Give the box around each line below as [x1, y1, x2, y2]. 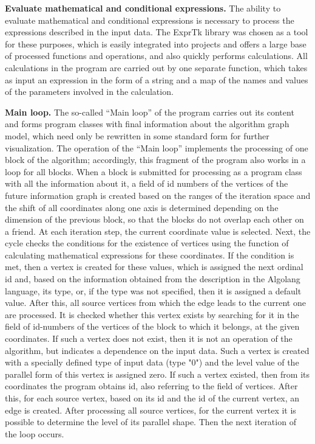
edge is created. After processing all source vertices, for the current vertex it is [5, 403, 296, 416]
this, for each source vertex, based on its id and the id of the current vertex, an [5, 392, 300, 404]
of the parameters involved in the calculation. [5, 85, 174, 98]
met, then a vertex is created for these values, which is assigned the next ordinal [5, 260, 303, 273]
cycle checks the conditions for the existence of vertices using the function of [5, 237, 289, 249]
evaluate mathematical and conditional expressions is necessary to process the [5, 13, 294, 26]
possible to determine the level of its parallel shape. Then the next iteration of [5, 415, 296, 428]
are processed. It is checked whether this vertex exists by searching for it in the [5, 308, 299, 321]
